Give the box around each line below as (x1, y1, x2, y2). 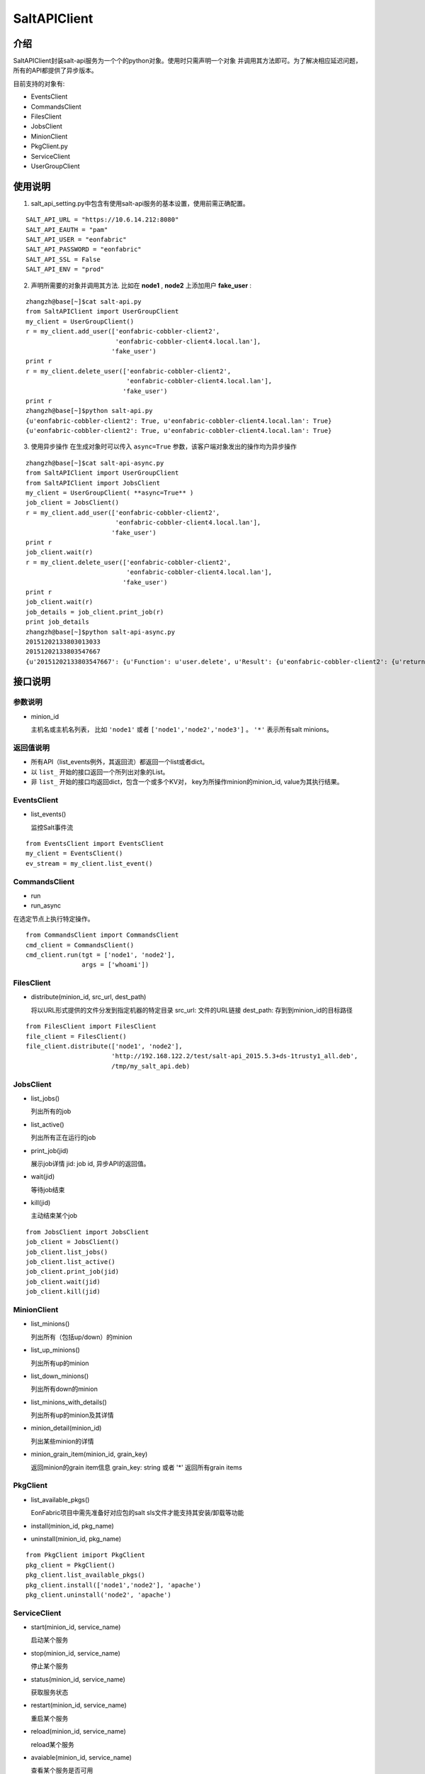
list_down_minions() (30, 1372, 89, 1380)
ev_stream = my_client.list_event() (25, 859, 153, 867)
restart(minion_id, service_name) (30, 1701, 127, 1709)
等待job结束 (30, 1185, 65, 1194)
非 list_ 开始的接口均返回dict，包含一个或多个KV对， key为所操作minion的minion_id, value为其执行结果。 (30, 778, 344, 786)
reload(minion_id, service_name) (30, 1727, 127, 1736)
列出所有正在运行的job (30, 1133, 96, 1142)
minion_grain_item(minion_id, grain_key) (30, 1450, 148, 1458)
